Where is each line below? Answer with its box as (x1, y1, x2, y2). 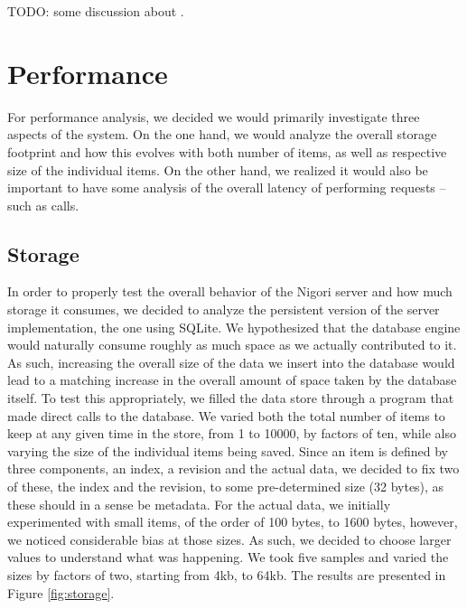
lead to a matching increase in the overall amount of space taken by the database (7, 370, 457, 389)
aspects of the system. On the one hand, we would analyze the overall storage (7, 125, 437, 144)
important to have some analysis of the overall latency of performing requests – (7, 178, 446, 197)
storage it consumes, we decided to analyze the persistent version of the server (7, 300, 440, 319)
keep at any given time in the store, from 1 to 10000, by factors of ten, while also (7, 424, 456, 443)
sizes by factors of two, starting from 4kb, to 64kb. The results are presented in (7, 565, 446, 584)
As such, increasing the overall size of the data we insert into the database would (7, 352, 455, 371)
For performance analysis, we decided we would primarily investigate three (7, 107, 420, 126)
